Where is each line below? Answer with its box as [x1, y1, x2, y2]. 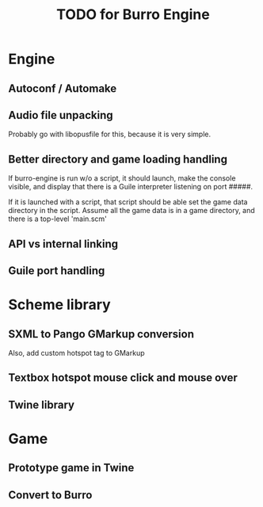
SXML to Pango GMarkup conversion [8, 327, 194, 341]
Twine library [8, 398, 75, 411]
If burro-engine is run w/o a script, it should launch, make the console [8, 173, 236, 183]
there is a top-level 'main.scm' [8, 214, 107, 223]
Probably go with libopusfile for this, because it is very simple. [8, 129, 212, 139]
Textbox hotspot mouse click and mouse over [8, 371, 238, 385]
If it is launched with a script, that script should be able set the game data [8, 197, 248, 207]
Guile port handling [8, 264, 105, 277]
